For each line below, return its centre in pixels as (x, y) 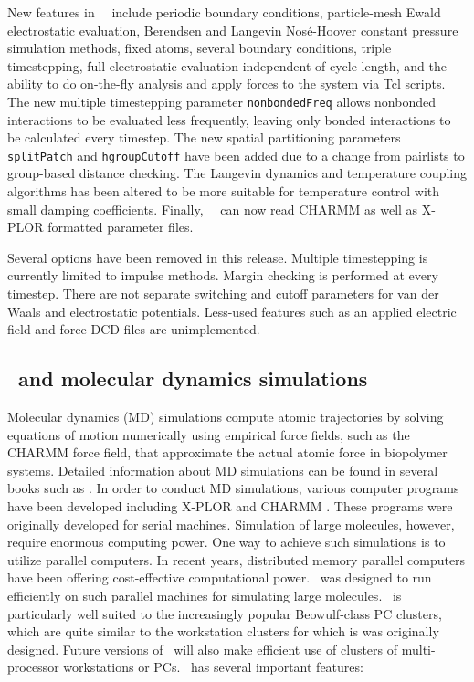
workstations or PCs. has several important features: (213, 667)
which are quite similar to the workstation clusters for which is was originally (223, 631)
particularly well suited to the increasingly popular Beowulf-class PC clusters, (225, 613)
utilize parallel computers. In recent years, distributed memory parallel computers (237, 559)
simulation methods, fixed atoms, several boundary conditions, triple (200, 48)
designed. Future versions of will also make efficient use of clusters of (203, 649)
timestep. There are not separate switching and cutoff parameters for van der (223, 294)
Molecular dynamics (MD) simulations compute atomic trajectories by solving (226, 417)
